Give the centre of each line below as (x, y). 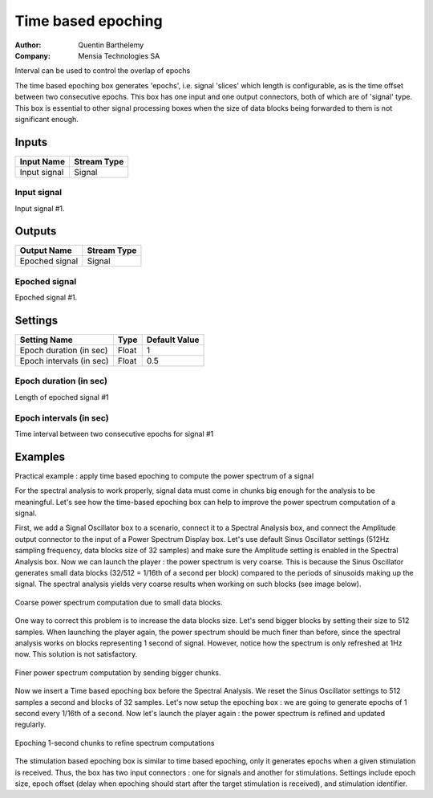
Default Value (173, 340)
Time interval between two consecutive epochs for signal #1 (114, 434)
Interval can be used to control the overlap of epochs (103, 71)
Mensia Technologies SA (119, 55)
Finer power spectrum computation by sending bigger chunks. (118, 672)
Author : (28, 45)
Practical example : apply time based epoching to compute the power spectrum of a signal (164, 476)
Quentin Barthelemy (111, 45)
